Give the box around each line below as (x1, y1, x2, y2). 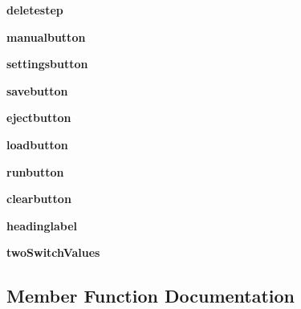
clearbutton (6, 190, 71, 207)
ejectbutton (6, 109, 71, 126)
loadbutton (6, 136, 68, 152)
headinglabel (6, 217, 78, 234)
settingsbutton (6, 55, 88, 72)
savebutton (6, 82, 68, 99)
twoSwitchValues (6, 244, 100, 261)
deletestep (6, 2, 63, 18)
